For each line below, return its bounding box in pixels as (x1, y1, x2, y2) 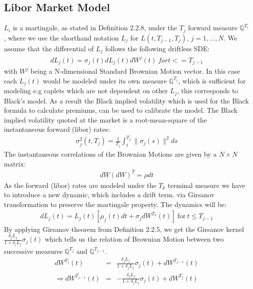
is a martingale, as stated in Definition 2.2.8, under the (13, 22, 177, 33)
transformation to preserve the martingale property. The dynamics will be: (4, 199, 227, 209)
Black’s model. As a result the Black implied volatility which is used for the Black (4, 95, 249, 105)
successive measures (4, 246, 63, 256)
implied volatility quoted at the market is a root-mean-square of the (4, 114, 207, 124)
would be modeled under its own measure (43, 75, 167, 85)
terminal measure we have (168, 180, 245, 190)
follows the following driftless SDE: (105, 43, 210, 53)
